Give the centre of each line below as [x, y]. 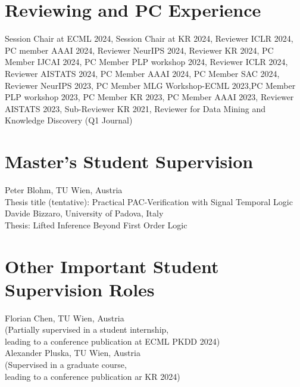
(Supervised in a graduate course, [66, 365]
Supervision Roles [80, 289]
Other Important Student [112, 266]
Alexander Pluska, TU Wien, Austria [73, 353]
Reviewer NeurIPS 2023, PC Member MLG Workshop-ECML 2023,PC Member [150, 85]
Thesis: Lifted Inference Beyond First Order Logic [96, 225]
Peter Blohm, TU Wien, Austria [64, 190]
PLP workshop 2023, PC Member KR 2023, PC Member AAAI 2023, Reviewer [149, 97]
